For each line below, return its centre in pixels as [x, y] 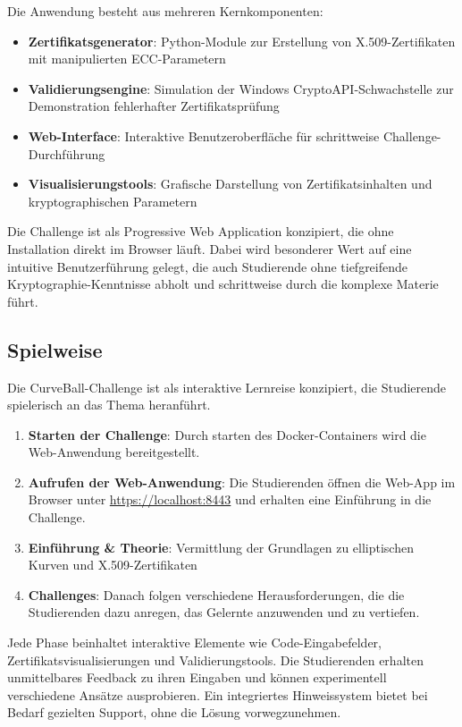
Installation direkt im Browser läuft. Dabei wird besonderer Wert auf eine [210, 248]
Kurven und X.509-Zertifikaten [113, 565]
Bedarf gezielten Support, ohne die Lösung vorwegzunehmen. [174, 712]
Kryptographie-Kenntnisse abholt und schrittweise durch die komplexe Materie [223, 284]
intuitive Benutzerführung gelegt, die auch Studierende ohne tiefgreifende [208, 266]
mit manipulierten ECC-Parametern [127, 59]
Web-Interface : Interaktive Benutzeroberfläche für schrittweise [204, 135]
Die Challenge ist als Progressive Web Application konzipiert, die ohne [201, 231]
